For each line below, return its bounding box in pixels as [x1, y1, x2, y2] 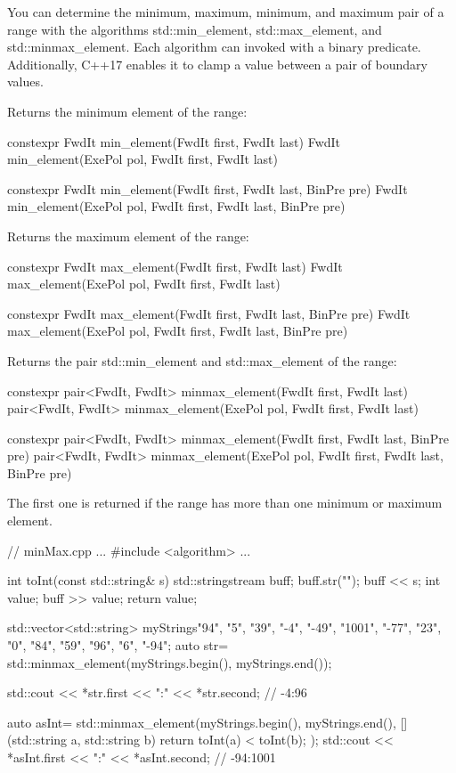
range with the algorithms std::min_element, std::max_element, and [7, 20, 382, 38]
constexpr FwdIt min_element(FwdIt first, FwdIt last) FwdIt [7, 132, 341, 151]
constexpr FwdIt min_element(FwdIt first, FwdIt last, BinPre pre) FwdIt [7, 179, 408, 198]
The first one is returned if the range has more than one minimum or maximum [7, 493, 443, 512]
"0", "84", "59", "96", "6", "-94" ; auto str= [7, 636, 229, 655]
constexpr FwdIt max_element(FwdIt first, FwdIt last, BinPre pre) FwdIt [7, 304, 411, 322]
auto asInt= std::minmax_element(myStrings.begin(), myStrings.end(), [7, 712, 396, 731]
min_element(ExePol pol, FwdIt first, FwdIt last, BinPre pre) [7, 197, 346, 216]
